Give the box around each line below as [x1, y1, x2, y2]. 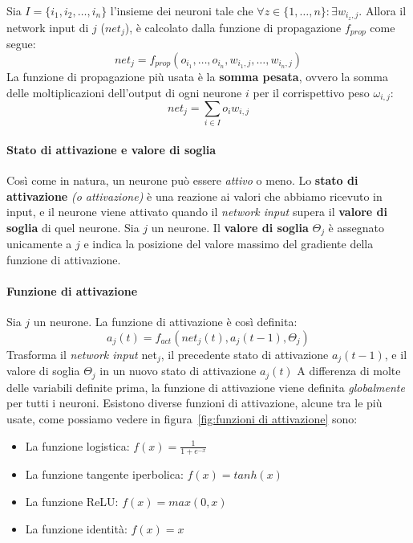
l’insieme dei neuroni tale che [110, 2, 253, 18]
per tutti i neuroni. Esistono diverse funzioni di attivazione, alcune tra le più [6, 394, 383, 411]
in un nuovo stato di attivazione [99, 362, 257, 379]
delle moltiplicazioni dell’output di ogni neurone [6, 84, 242, 100]
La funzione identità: [25, 520, 128, 537]
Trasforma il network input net [6, 345, 157, 362]
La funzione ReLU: [25, 493, 119, 509]
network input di [6, 18, 89, 35]
